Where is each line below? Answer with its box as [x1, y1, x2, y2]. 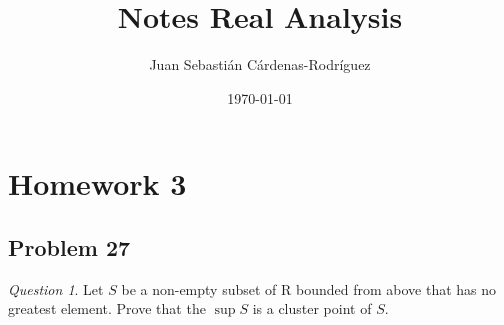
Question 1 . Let [8, 278, 104, 299]
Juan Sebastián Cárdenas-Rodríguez [149, 54, 371, 75]
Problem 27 [8, 231, 131, 262]
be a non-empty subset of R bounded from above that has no [121, 278, 497, 299]
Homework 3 [8, 163, 187, 204]
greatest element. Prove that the [8, 298, 206, 319]
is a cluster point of [252, 298, 372, 319]
